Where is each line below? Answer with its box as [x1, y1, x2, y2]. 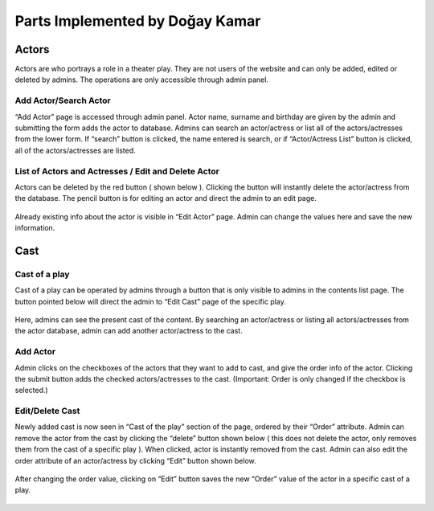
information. [14, 223, 55, 233]
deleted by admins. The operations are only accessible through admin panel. [14, 75, 269, 84]
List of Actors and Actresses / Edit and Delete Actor [14, 166, 220, 177]
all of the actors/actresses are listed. [14, 145, 136, 155]
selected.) [14, 386, 48, 395]
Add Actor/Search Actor [14, 95, 112, 106]
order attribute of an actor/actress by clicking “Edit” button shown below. [14, 456, 256, 465]
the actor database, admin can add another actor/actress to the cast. [14, 326, 243, 336]
